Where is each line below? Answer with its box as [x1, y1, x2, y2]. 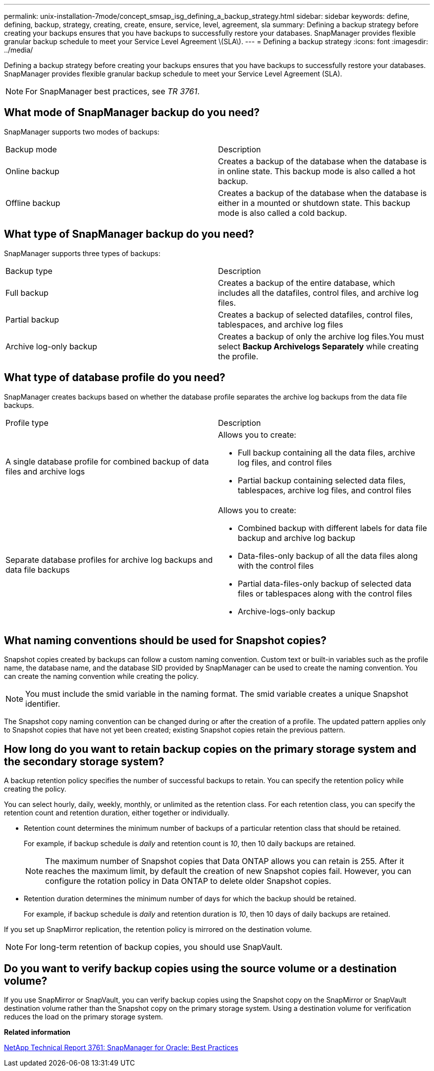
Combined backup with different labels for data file [238, 523, 427, 533]
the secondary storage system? [4, 755, 164, 768]
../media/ [4, 46, 33, 54]
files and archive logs [5, 466, 85, 476]
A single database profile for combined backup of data [5, 456, 209, 467]
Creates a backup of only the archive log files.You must [218, 331, 424, 341]
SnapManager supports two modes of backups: [4, 127, 160, 136]
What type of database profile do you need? [4, 371, 225, 384]
